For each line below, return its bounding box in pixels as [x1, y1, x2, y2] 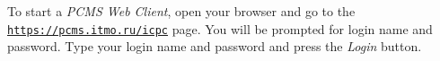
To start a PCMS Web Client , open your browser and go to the [7, 2, 356, 20]
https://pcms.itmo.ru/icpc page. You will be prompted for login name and [7, 19, 433, 38]
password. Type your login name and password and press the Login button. [7, 37, 422, 56]
